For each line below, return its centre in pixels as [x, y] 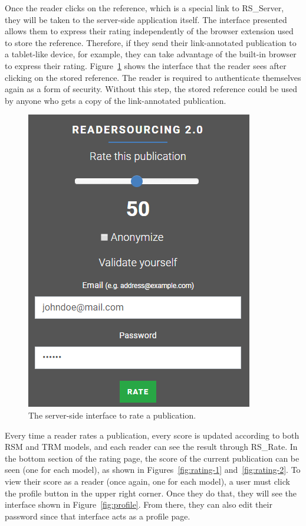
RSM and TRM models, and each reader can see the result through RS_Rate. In [151, 447]
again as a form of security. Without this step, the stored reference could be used [151, 89]
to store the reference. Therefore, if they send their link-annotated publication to [151, 42]
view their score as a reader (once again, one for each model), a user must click [147, 481]
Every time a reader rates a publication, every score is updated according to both [152, 435]
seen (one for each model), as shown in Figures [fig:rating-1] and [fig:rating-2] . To [153, 470]
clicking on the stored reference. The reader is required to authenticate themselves [153, 77]
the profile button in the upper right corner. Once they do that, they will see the [151, 493]
